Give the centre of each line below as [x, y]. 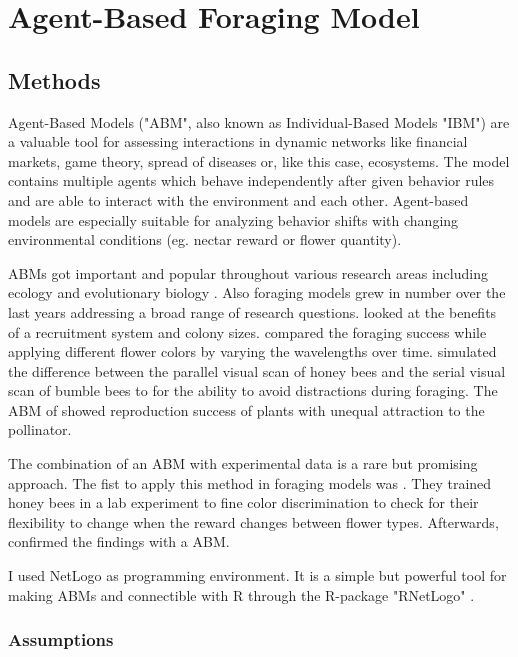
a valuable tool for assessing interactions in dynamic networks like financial [238, 141]
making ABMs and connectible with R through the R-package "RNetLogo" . [241, 594]
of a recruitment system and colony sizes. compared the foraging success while [247, 331]
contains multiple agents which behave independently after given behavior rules [251, 180]
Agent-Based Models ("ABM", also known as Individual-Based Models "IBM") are [259, 121]
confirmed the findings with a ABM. [119, 541]
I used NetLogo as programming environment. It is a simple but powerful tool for [257, 575]
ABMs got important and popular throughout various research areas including [248, 272]
